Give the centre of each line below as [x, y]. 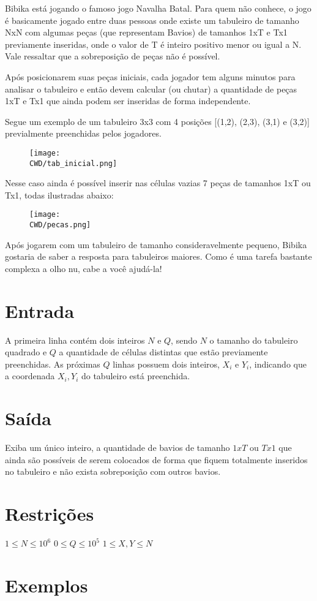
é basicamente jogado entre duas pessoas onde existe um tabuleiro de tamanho [152, 20]
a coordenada [30, 376]
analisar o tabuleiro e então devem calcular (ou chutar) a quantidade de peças [151, 89]
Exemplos [47, 585]
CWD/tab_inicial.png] [73, 163]
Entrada [40, 310]
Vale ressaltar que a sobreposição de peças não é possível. [113, 56]
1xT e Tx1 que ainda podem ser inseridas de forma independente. [128, 101]
